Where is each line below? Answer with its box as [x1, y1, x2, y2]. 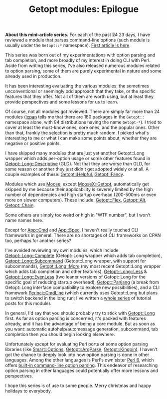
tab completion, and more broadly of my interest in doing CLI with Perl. [5, 57, 151, 63]
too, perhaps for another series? [5, 237, 71, 243]
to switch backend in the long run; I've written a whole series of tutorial [5, 295, 151, 301]
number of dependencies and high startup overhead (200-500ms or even [5, 191, 157, 198]
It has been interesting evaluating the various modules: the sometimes [5, 83, 150, 89]
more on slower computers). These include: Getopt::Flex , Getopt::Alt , [5, 197, 147, 203]
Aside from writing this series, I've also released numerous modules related [5, 62, 160, 68]
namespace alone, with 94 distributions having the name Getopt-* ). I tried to [5, 119, 162, 125]
